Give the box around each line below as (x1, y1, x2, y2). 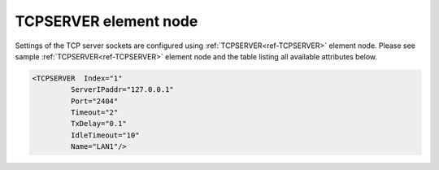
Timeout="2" (70, 108, 119, 117)
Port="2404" (70, 96, 119, 106)
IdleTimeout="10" (70, 130, 140, 140)
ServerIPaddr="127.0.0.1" (70, 85, 174, 94)
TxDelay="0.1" (70, 119, 128, 129)
